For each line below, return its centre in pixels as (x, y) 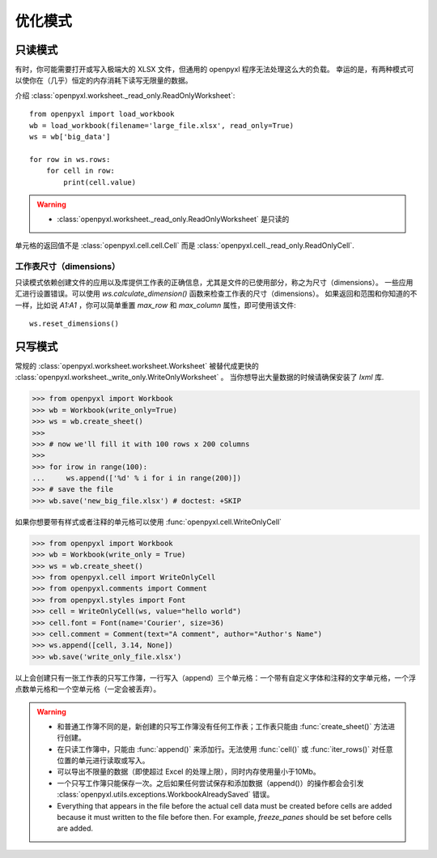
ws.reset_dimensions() (74, 324)
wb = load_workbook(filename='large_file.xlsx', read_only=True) (162, 125)
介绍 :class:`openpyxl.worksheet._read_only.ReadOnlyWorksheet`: (125, 95)
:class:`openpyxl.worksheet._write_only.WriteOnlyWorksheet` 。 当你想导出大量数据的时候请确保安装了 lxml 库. (199, 378)
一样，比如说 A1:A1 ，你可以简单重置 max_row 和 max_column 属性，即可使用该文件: (156, 305)
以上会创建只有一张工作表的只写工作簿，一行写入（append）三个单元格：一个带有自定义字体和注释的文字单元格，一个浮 (216, 677)
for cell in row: (80, 171)
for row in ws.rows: (70, 159)
